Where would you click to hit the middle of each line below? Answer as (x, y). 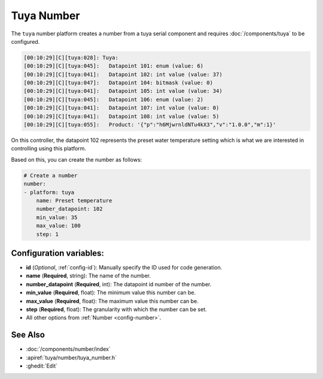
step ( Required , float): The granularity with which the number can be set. (117, 309)
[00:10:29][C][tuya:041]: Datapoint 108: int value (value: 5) (121, 116)
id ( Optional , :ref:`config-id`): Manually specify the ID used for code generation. (124, 268)
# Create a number (51, 175)
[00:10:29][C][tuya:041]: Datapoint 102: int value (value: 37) (123, 74)
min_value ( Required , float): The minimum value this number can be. (111, 293)
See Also (28, 335)
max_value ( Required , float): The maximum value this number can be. (112, 301)
